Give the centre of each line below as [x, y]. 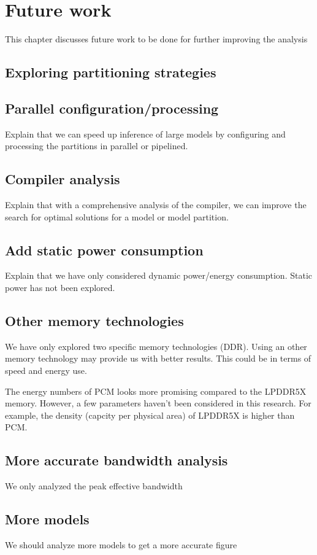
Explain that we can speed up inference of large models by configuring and [145, 134]
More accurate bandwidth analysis [116, 460]
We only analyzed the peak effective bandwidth [94, 486]
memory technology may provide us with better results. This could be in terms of [158, 358]
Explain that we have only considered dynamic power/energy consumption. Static [158, 275]
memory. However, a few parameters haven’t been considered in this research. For [158, 403]
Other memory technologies [94, 321]
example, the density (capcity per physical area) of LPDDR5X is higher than [150, 415]
